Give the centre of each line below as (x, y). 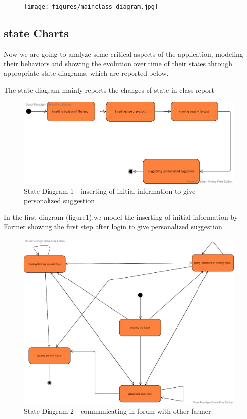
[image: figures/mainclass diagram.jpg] (91, 7)
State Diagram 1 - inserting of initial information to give (110, 190)
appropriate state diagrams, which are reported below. (86, 73)
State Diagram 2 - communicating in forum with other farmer (118, 411)
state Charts (36, 33)
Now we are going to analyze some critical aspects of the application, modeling (123, 53)
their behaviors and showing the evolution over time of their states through (118, 63)
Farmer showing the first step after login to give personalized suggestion (113, 227)
